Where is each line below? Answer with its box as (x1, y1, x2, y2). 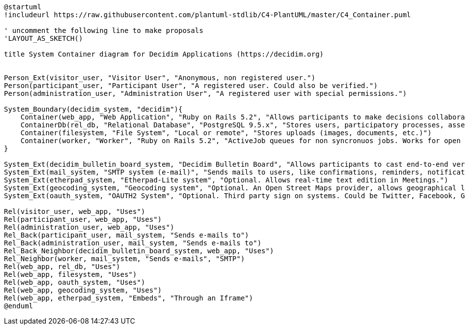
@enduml (4, 302, 33, 310)
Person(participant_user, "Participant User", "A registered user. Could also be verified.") (4, 82, 378, 90)
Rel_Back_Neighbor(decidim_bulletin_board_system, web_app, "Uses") (4, 247, 274, 255)
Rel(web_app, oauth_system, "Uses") (4, 278, 145, 286)
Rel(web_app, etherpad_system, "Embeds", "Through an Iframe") (4, 294, 253, 302)
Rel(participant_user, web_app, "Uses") (4, 215, 162, 223)
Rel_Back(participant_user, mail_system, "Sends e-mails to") (4, 231, 249, 239)
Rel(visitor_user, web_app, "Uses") (4, 208, 145, 215)
